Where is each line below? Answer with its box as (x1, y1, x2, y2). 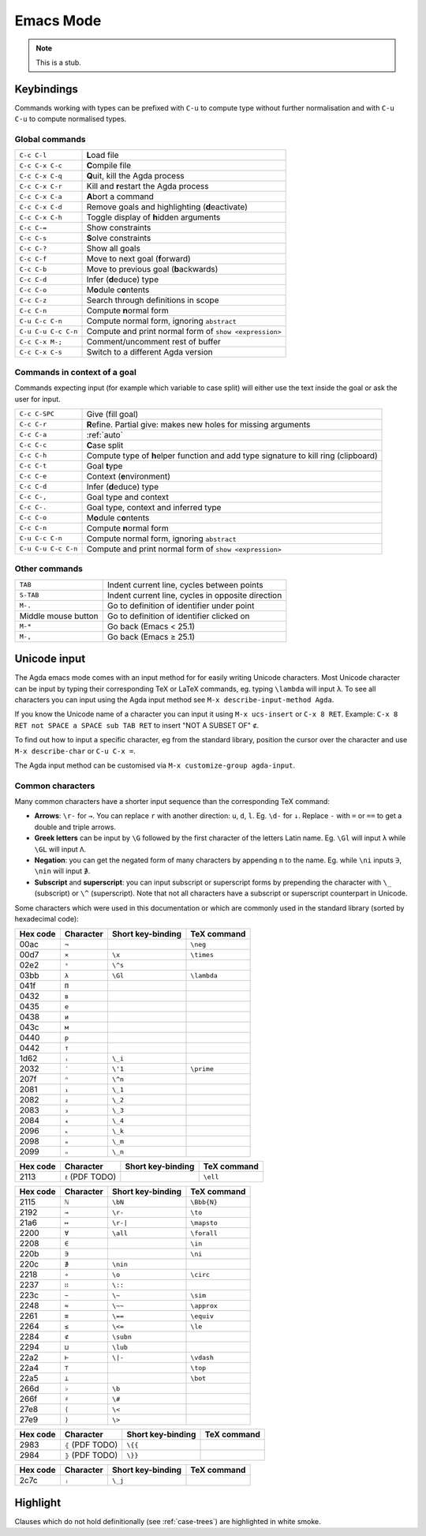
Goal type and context (86, 491, 170, 502)
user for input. (14, 394, 61, 404)
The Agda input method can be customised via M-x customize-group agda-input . (14, 760, 296, 770)
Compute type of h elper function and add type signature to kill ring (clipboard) (86, 450, 378, 461)
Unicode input (14, 652, 86, 666)
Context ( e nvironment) (86, 471, 171, 482)
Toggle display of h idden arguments (86, 212, 221, 223)
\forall (190, 1229, 219, 1237)
